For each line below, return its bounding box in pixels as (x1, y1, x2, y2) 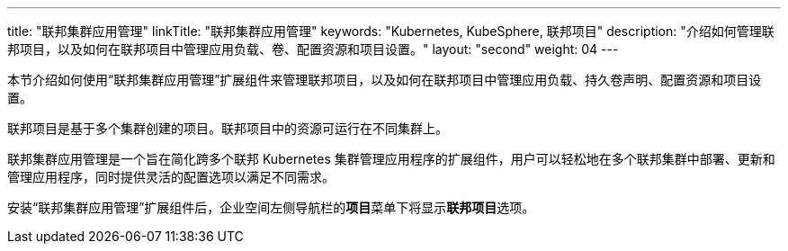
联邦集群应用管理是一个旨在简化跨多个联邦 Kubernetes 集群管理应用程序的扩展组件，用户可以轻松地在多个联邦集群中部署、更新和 (7, 151, 775, 166)
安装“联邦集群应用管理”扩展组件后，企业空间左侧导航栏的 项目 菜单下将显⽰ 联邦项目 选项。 (7, 200, 535, 215)
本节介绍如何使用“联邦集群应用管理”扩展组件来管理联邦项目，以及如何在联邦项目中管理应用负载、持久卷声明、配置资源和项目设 (7, 72, 762, 87)
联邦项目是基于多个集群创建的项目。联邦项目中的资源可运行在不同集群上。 (7, 121, 448, 136)
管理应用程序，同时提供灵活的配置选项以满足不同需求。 (7, 169, 335, 184)
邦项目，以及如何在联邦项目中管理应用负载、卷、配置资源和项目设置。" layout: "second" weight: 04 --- (7, 41, 619, 57)
